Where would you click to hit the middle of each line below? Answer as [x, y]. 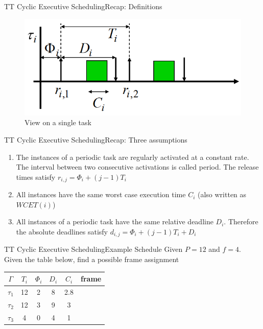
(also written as [222, 194]
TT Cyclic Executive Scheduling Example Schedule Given [93, 249]
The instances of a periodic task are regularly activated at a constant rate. [133, 157]
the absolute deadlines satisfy [62, 231]
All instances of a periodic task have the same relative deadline [115, 221]
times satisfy [36, 177]
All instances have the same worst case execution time [101, 194]
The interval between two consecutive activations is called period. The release [137, 167]
